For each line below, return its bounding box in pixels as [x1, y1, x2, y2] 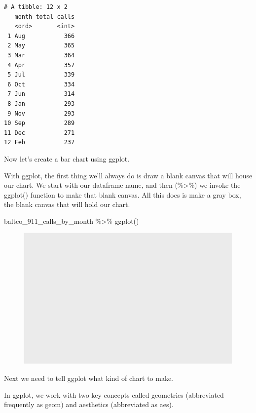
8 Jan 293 [7, 100, 75, 107]
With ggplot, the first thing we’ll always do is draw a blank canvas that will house [4, 170, 253, 180]
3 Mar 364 [7, 51, 75, 59]
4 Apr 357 [7, 61, 75, 69]
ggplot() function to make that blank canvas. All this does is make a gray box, [4, 189, 241, 200]
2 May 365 [7, 42, 75, 49]
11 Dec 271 [4, 129, 75, 136]
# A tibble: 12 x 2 [4, 3, 68, 10]
